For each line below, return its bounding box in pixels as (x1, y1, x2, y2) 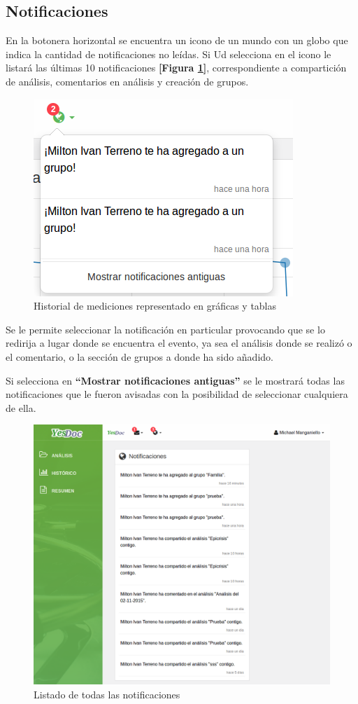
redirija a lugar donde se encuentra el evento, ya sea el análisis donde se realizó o (6, 336, 352, 350)
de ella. (6, 400, 36, 415)
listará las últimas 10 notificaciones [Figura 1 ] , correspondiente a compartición (6, 60, 347, 75)
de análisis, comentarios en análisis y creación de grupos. (6, 74, 249, 88)
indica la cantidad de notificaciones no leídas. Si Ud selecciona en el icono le (6, 46, 331, 61)
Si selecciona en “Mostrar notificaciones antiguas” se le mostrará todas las (6, 373, 345, 387)
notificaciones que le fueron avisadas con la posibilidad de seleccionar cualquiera (6, 387, 348, 401)
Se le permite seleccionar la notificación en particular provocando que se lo (6, 322, 325, 336)
